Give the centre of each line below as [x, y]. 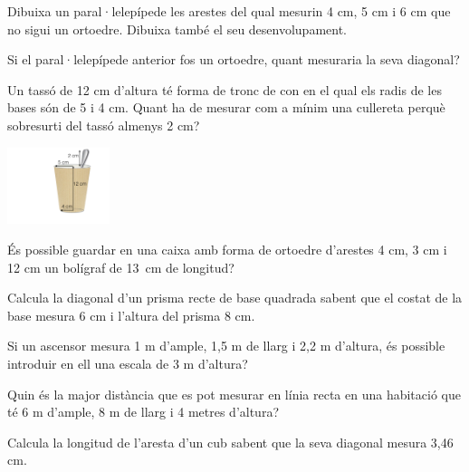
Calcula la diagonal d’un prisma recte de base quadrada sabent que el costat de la [235, 298]
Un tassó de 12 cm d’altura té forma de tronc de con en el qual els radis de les [225, 89]
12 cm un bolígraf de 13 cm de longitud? [121, 267]
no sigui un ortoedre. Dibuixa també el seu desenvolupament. [177, 29]
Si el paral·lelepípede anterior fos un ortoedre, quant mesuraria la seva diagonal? [234, 59]
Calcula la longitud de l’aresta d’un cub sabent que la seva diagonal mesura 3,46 [230, 442]
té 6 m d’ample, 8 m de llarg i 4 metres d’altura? [143, 412]
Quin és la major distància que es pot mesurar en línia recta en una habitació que [234, 394]
